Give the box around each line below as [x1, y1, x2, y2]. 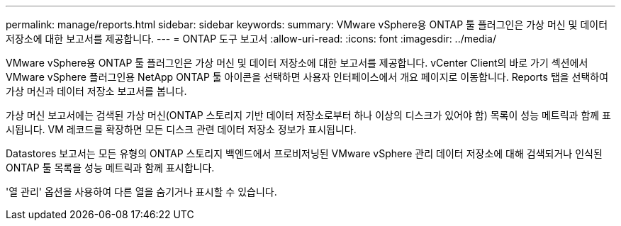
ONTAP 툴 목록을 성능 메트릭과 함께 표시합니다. [6, 162, 215, 174]
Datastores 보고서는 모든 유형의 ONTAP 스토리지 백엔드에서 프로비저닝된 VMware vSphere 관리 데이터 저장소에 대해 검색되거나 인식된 [6, 147, 603, 159]
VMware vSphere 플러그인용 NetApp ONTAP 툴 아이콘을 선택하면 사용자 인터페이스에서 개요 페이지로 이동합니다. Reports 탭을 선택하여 [6, 71, 609, 83]
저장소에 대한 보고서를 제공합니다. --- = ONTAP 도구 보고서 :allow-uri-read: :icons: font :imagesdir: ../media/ [6, 33, 497, 45]
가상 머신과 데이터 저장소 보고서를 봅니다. [6, 85, 187, 97]
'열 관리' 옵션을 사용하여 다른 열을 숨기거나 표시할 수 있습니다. [6, 186, 277, 198]
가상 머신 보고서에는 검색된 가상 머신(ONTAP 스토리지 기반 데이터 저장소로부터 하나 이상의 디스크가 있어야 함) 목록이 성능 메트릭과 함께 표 [6, 109, 612, 121]
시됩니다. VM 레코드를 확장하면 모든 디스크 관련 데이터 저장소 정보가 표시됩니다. [6, 123, 357, 135]
